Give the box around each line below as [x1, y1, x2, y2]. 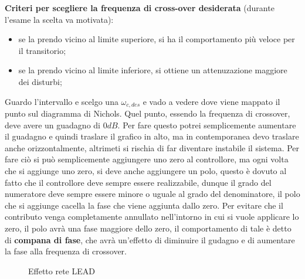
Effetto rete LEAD [28, 264, 95, 277]
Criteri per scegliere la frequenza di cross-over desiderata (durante [5, 2, 274, 13]
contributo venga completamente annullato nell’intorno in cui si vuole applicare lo [5, 210, 299, 223]
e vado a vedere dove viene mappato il [143, 95, 280, 107]
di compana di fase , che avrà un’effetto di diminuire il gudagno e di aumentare [5, 233, 295, 246]
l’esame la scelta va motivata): [5, 13, 114, 25]
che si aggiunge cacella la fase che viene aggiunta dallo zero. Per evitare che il [5, 199, 283, 211]
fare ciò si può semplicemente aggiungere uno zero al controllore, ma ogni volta [5, 153, 289, 165]
